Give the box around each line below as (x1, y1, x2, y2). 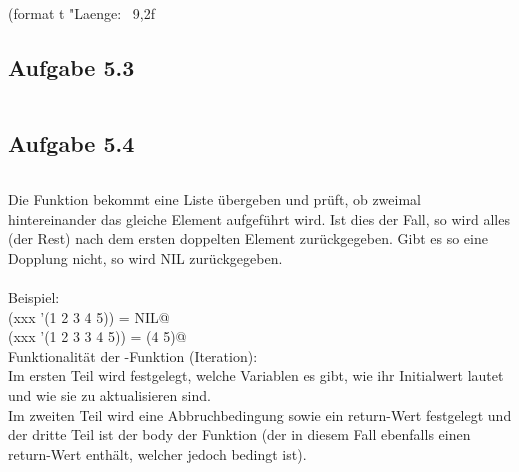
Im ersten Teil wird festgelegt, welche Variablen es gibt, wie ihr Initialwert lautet (8, 365, 504, 386)
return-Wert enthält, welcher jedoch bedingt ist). (8, 443, 307, 464)
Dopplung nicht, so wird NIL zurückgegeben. (8, 247, 283, 268)
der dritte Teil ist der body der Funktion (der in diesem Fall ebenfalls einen (8, 424, 471, 445)
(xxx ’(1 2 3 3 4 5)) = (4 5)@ (8, 326, 187, 347)
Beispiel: (8, 286, 60, 307)
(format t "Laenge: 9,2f (8, 3, 156, 23)
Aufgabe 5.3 (8, 51, 135, 82)
